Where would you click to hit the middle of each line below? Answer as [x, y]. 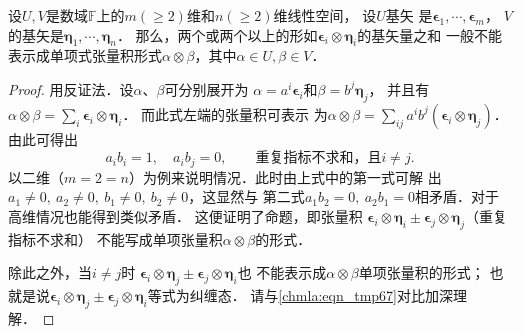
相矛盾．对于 [457, 196]
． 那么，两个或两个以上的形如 [217, 34]
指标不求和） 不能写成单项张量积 [115, 238]
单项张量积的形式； [421, 272]
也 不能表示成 [282, 272]
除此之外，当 [50, 272]
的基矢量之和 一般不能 [429, 34]
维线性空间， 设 [325, 15]
